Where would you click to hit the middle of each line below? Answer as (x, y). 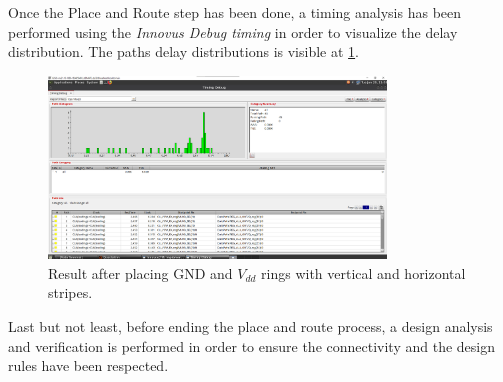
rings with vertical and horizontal (363, 272)
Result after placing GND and (140, 272)
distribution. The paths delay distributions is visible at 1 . (183, 51)
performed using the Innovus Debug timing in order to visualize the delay (233, 31)
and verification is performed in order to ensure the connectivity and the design (251, 345)
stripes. (70, 292)
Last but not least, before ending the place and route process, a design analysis (250, 325)
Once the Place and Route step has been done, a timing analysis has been (235, 12)
